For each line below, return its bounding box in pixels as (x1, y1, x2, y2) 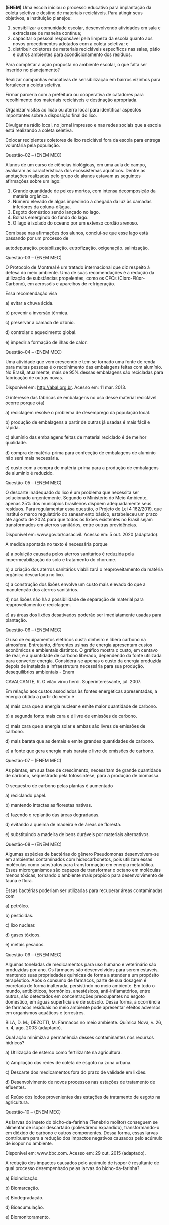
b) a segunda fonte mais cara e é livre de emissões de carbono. (5, 713, 137, 719)
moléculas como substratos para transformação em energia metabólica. (5, 862, 155, 867)
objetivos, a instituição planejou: (5, 15, 72, 21)
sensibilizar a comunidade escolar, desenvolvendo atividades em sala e (12, 25, 161, 31)
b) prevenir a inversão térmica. (5, 310, 69, 316)
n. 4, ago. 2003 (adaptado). (5, 1025, 62, 1031)
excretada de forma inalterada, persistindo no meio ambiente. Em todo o (5, 983, 155, 988)
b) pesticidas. (5, 913, 34, 918)
